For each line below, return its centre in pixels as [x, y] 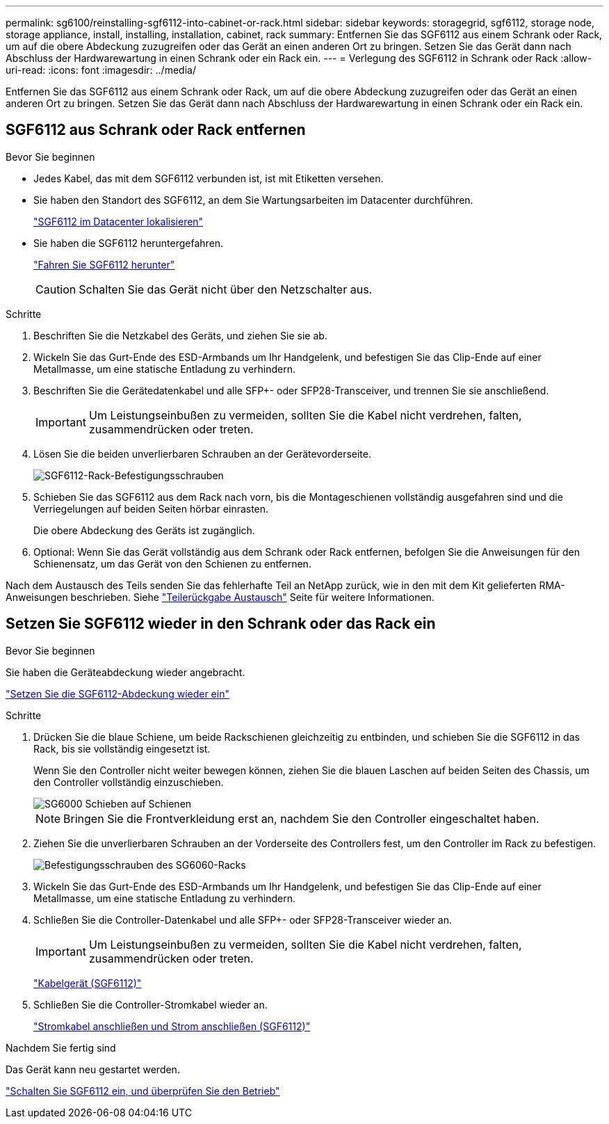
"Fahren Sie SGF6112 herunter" [104, 264]
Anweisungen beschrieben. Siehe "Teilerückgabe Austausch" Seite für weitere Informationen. [220, 597]
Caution [56, 289]
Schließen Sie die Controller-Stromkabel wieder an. [151, 1004]
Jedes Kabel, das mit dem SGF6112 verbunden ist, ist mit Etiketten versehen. [209, 178]
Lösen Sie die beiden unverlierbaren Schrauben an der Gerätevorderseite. [202, 453]
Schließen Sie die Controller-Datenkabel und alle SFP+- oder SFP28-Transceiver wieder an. [243, 920]
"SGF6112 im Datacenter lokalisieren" [119, 221]
